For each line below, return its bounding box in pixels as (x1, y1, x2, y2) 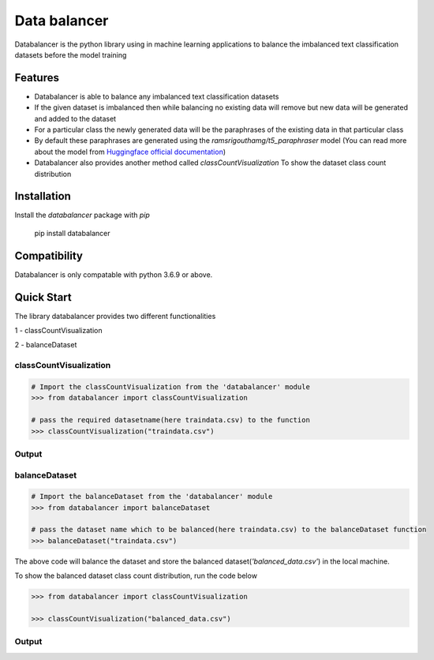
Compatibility (14, 249, 83, 262)
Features (14, 71, 59, 84)
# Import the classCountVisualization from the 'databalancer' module (31, 383, 311, 392)
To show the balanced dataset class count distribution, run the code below (14, 571, 258, 580)
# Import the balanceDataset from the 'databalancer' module (31, 492, 273, 501)
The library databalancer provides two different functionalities (14, 311, 216, 321)
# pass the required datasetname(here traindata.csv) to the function (31, 415, 311, 425)
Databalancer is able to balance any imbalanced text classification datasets (34, 92, 279, 101)
